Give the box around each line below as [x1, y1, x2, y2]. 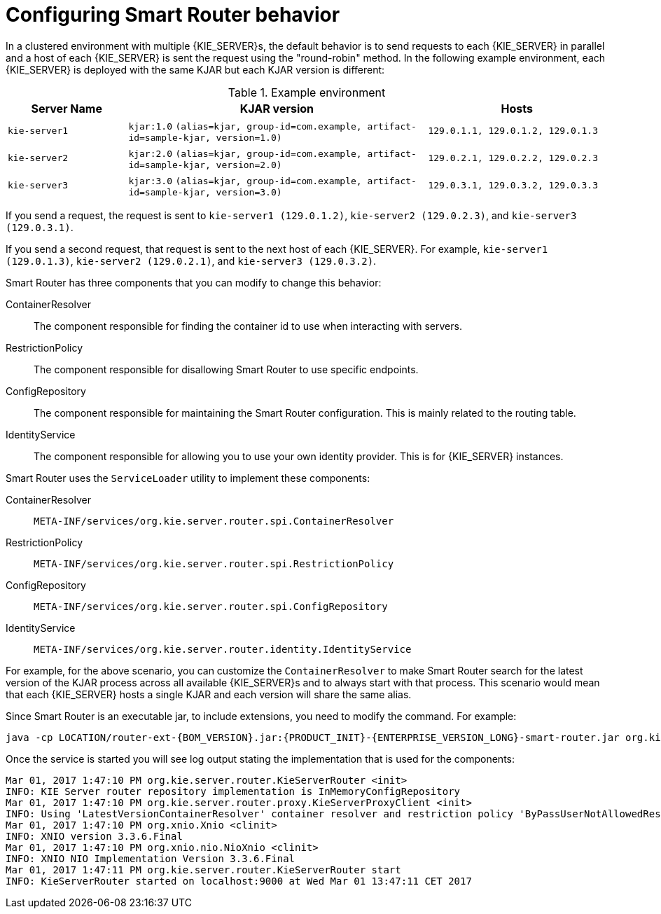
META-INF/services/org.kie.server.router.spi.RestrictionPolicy [34, 558, 394, 569]
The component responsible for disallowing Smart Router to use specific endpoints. [34, 363, 419, 375]
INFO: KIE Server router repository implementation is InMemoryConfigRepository [6, 785, 461, 797]
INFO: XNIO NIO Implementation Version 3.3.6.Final [6, 852, 295, 864]
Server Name [31, 101, 102, 116]
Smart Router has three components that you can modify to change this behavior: [6, 276, 382, 289]
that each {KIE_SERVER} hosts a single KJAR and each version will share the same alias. [6, 688, 412, 700]
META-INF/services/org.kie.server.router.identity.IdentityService [34, 643, 412, 655]
